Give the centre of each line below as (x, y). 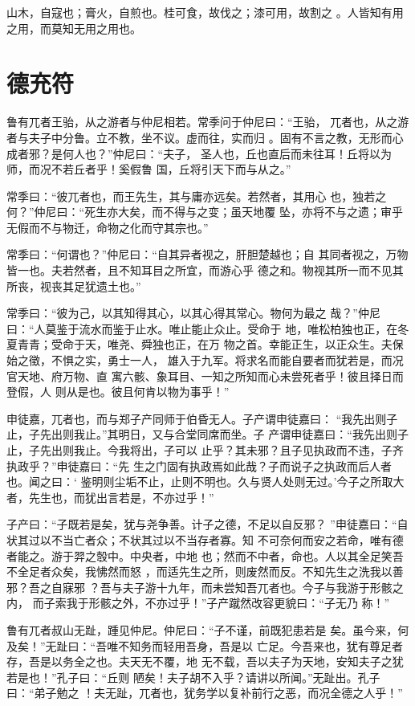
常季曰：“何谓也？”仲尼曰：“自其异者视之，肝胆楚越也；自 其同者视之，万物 (207, 254)
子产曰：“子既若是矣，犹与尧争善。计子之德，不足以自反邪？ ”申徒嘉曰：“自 (207, 524)
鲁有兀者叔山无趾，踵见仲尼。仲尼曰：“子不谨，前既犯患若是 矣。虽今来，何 (208, 629)
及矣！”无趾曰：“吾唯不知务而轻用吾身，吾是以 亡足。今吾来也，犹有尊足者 (205, 645)
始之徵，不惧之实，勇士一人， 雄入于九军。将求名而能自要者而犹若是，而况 (205, 360)
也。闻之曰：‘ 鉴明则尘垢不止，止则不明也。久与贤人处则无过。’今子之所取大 (205, 482)
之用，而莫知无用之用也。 (74, 28)
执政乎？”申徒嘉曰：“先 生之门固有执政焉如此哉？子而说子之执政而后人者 (199, 465)
